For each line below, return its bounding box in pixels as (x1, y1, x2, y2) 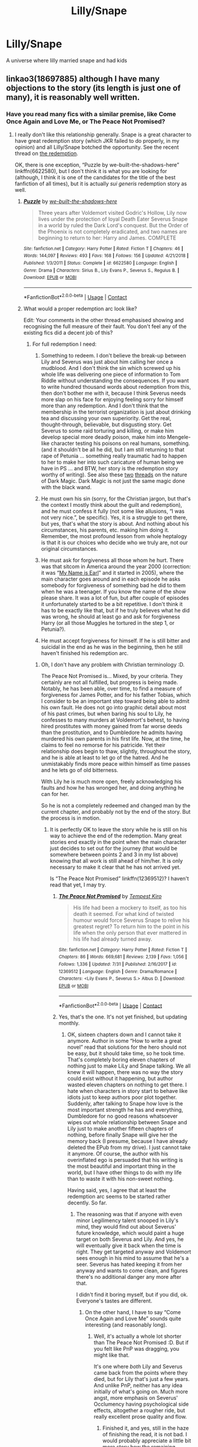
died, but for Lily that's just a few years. (93, 1376, 190, 1383)
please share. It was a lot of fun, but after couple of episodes (41, 594, 189, 601)
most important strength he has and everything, (67, 1106, 184, 1114)
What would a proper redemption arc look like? (23, 305, 137, 312)
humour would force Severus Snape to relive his (73, 916, 190, 924)
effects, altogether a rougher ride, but (93, 1407, 186, 1414)
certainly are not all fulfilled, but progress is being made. (41, 679, 179, 686)
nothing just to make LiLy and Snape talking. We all (67, 1062, 191, 1069)
